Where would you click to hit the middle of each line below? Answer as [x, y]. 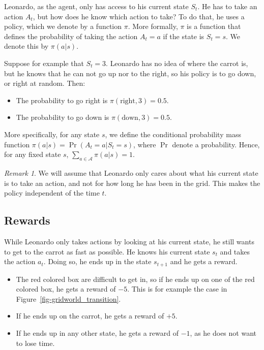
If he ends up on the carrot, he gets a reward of [90, 316]
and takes [235, 251]
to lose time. [35, 343]
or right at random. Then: [45, 83]
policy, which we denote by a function [63, 26]
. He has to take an [227, 6]
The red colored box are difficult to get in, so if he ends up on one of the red [135, 279]
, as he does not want [223, 332]
